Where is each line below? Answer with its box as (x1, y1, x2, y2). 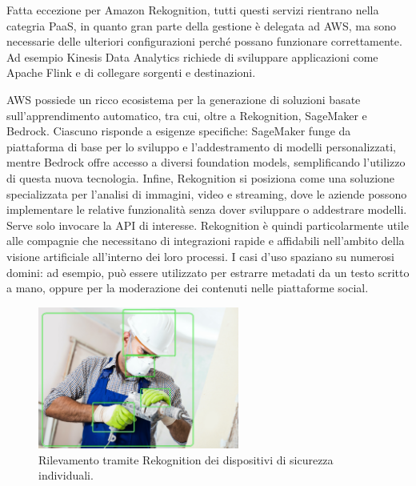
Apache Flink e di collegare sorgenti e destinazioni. (6, 64, 256, 81)
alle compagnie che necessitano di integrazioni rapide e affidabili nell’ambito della (6, 232, 405, 249)
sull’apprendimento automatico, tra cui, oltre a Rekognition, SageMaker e (6, 106, 367, 123)
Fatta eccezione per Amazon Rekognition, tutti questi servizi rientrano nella (6, 2, 379, 18)
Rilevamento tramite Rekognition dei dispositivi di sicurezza (38, 451, 334, 468)
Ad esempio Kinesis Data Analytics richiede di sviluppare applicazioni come (6, 48, 378, 65)
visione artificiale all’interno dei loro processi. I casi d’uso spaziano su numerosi (6, 247, 394, 264)
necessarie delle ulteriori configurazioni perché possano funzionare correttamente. (6, 33, 402, 50)
